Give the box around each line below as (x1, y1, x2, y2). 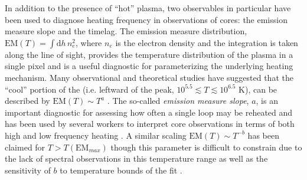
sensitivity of (5, 163, 51, 176)
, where (75, 36, 102, 48)
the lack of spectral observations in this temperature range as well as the (5, 152, 268, 165)
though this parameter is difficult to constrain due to (110, 140, 302, 153)
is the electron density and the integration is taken (115, 36, 298, 48)
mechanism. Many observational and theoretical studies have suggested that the (5, 71, 293, 83)
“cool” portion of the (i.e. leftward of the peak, (5, 83, 174, 95)
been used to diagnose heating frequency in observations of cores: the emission (5, 13, 288, 25)
